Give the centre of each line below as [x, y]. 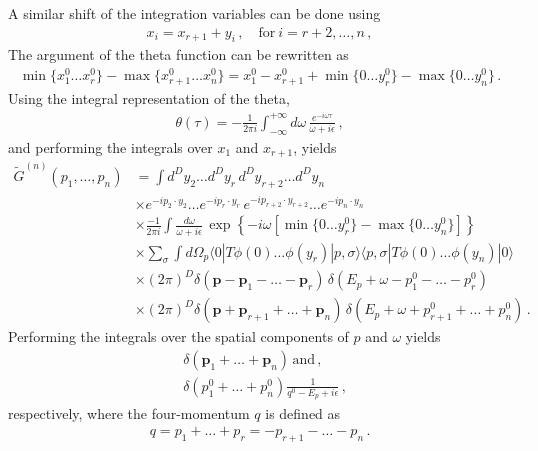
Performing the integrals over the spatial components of [178, 336]
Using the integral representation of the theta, [149, 98]
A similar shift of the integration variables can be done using [194, 13]
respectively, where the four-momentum [129, 412]
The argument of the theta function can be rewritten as [178, 54]
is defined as [303, 412]
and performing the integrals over [110, 146]
